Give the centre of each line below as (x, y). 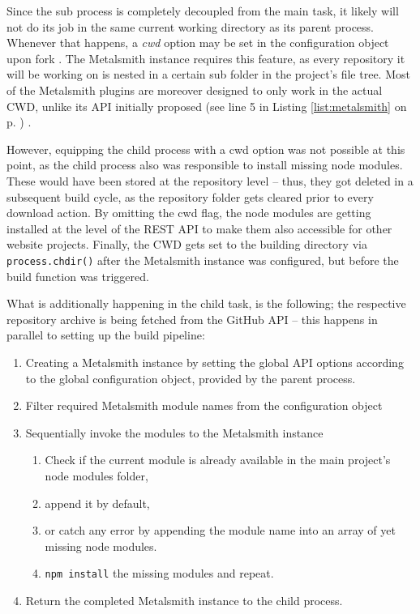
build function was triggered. (78, 276)
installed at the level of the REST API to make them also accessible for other (199, 228)
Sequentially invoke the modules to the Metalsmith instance (174, 432)
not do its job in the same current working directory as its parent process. (190, 26)
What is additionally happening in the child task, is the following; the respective (206, 303)
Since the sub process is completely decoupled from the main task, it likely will (203, 11)
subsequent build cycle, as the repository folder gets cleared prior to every (190, 196)
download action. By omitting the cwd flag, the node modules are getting (189, 213)
